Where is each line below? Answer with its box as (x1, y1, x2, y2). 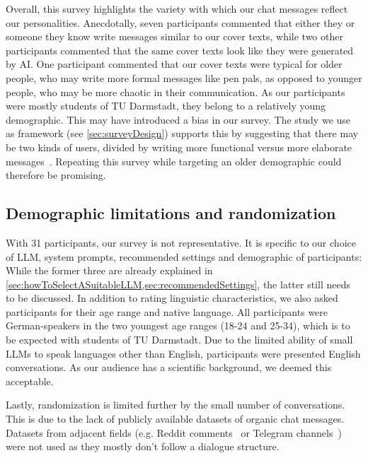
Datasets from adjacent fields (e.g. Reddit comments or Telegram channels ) (6, 425, 342, 440)
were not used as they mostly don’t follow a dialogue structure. (6, 439, 280, 454)
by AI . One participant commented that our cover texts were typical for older (6, 57, 343, 71)
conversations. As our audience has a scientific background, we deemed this (6, 360, 332, 375)
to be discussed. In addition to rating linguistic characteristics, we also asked (6, 290, 338, 305)
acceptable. (6, 373, 54, 388)
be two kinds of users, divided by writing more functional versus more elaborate (6, 139, 352, 154)
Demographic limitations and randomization (6, 202, 336, 224)
